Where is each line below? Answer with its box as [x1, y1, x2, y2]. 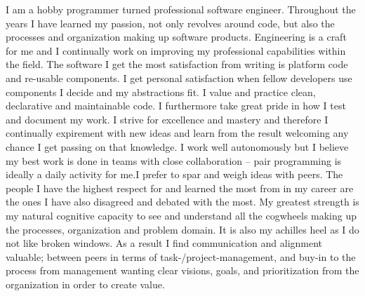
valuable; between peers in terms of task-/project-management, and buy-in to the [6, 249, 356, 264]
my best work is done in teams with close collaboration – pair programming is [6, 153, 342, 168]
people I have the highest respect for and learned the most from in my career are [6, 180, 354, 195]
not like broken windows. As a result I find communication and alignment [6, 236, 323, 250]
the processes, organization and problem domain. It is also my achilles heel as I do [6, 222, 359, 236]
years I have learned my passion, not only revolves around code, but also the [6, 15, 335, 30]
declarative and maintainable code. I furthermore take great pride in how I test [6, 98, 346, 113]
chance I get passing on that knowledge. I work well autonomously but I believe [6, 139, 349, 154]
